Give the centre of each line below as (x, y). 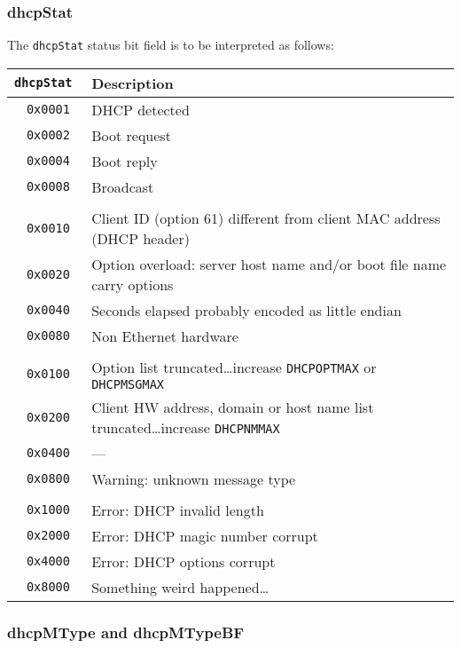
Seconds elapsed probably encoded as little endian (246, 310)
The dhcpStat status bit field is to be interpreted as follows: (171, 45)
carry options (133, 284)
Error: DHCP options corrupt (184, 561)
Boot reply (125, 161)
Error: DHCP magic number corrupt (205, 535)
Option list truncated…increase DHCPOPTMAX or (234, 367)
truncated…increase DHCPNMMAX (186, 427)
